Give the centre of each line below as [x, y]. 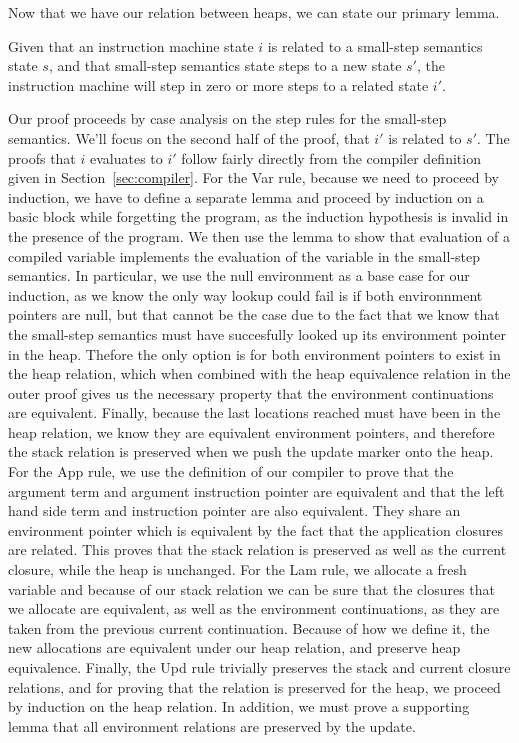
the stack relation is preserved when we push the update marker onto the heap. [251, 451]
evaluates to [126, 157]
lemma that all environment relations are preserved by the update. [212, 725]
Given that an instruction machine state [131, 45]
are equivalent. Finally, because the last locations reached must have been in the [254, 412]
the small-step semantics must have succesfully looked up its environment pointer [257, 333]
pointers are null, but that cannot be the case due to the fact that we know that [254, 314]
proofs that [42, 157]
